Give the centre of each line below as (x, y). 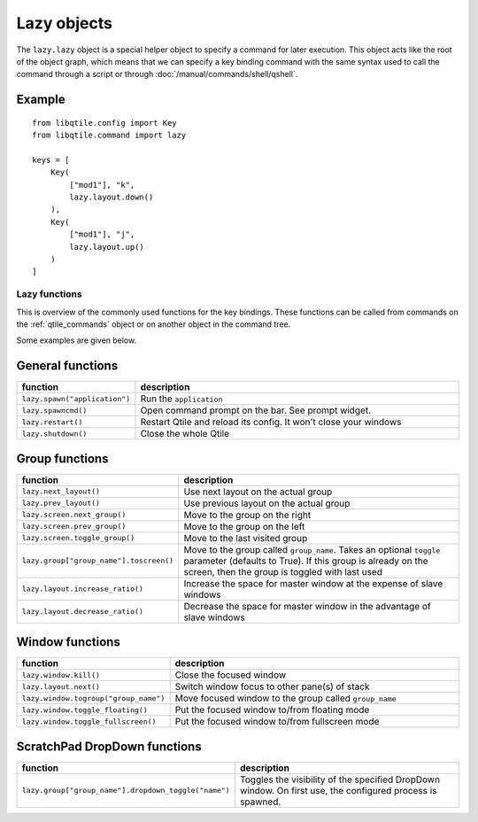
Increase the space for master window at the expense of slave (313, 583)
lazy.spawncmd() (54, 411)
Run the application (181, 399)
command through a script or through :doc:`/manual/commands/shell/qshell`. (157, 74)
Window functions (69, 642)
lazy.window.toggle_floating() (85, 710)
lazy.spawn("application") (76, 399)
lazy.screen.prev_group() (74, 527)
